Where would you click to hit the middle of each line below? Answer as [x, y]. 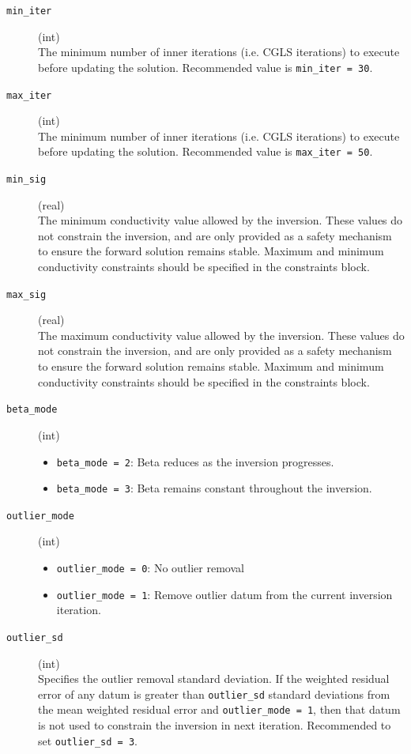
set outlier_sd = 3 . [88, 740]
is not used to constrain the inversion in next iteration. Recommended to [215, 725]
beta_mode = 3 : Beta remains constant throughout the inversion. [214, 488]
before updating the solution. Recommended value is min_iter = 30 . [205, 67]
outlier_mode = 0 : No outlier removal [150, 568]
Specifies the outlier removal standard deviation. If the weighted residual [214, 679]
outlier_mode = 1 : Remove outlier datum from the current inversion [224, 594]
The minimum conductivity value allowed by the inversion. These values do [221, 220]
